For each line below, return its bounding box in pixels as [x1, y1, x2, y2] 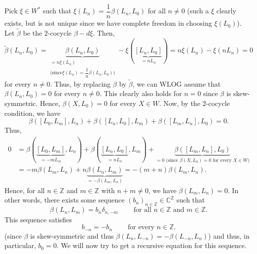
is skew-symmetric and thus [30, 230, 114, 241]
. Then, [93, 27, 115, 38]
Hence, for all [4, 185, 45, 195]
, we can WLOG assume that [132, 78, 221, 89]
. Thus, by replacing [50, 78, 111, 89]
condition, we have [4, 107, 61, 118]
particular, [4, 240, 36, 251]
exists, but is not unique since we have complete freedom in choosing [4, 18, 212, 28]
